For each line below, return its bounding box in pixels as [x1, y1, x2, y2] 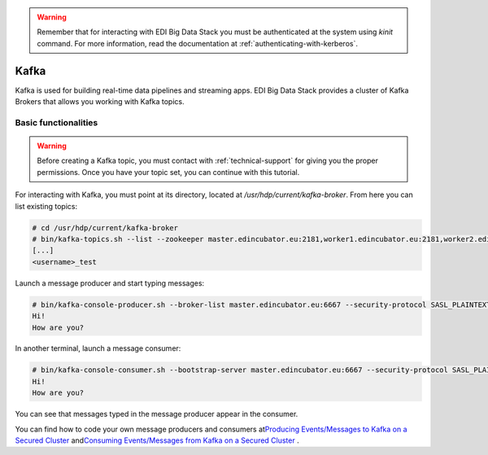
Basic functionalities [15, 116, 98, 128]
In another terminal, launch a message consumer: [15, 343, 181, 353]
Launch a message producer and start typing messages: [15, 278, 205, 288]
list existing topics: [15, 201, 77, 211]
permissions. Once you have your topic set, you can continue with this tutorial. [37, 167, 300, 177]
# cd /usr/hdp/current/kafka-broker [32, 223, 179, 232]
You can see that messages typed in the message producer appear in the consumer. [15, 409, 298, 419]
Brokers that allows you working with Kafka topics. [15, 97, 185, 107]
